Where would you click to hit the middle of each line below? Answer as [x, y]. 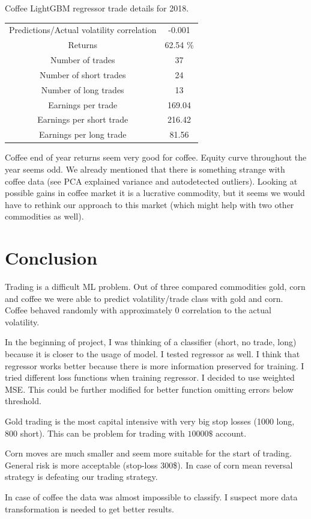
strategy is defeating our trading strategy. [81, 477]
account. [231, 433]
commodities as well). [44, 216]
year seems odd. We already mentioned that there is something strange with [145, 169]
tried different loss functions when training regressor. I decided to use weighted [150, 377]
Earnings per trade [83, 104]
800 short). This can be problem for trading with [95, 433]
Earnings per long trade [83, 134]
